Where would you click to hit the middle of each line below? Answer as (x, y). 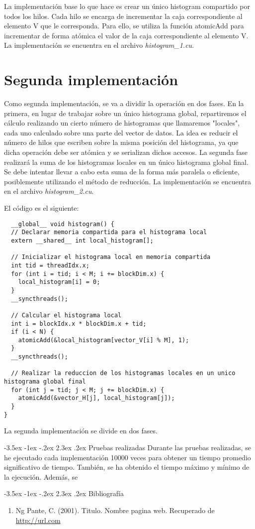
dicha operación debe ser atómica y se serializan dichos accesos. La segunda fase (126, 152)
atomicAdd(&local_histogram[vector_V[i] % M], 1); (104, 340)
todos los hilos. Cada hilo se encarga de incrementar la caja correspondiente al (123, 16)
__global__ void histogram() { (63, 224)
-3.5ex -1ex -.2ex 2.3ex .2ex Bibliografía (64, 493)
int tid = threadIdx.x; (50, 265)
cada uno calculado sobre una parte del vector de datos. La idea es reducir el (121, 132)
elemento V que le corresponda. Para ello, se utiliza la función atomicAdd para (124, 26)
